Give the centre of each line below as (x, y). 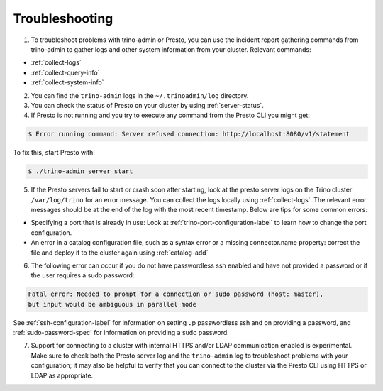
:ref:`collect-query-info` (65, 72)
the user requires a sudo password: (83, 275)
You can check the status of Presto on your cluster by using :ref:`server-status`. (147, 105)
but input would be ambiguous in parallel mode (112, 304)
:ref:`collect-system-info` (67, 82)
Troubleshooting (63, 18)
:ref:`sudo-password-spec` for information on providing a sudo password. (121, 333)
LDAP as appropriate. (62, 375)
